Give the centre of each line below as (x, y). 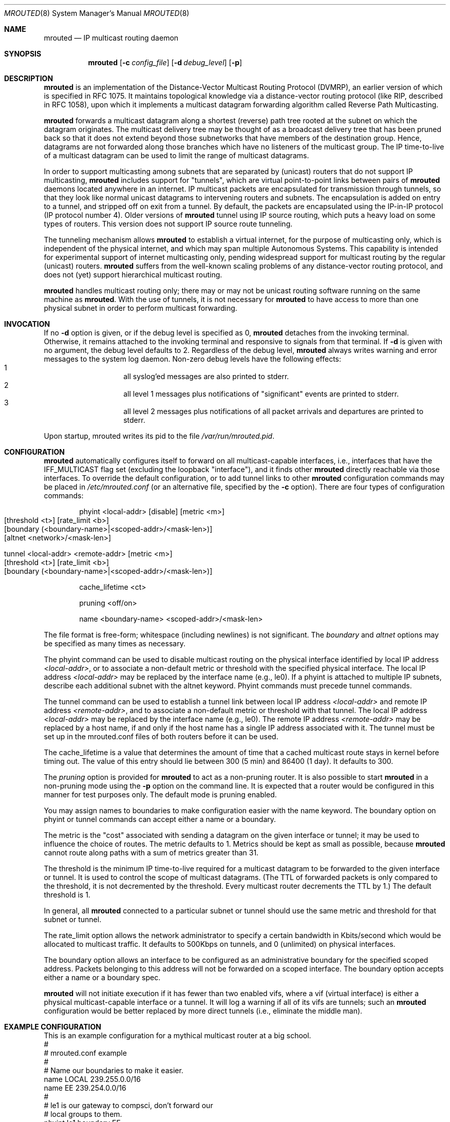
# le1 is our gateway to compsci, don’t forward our (128, 1105)
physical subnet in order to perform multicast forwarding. (140, 308)
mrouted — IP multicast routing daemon (111, 38)
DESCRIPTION (29, 78)
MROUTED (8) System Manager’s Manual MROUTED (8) (97, 13)
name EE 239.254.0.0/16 (85, 1088)
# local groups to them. (83, 1114)
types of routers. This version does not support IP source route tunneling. (168, 224)
